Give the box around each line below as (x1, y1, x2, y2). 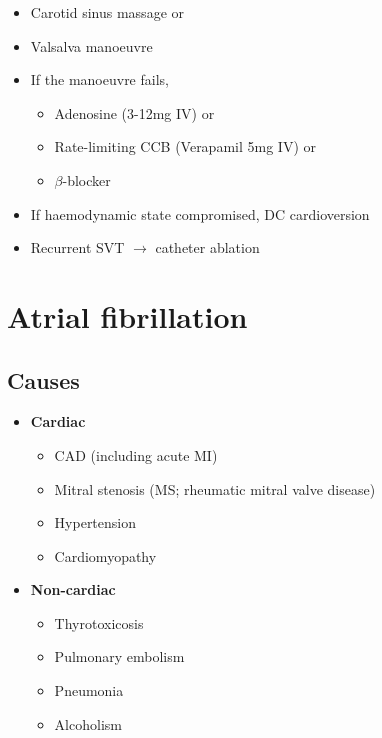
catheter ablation (155, 237, 260, 258)
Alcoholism (54, 713, 122, 734)
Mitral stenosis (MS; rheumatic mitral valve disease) (54, 478, 376, 499)
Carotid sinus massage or (30, 2, 184, 22)
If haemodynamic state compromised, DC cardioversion (30, 203, 370, 224)
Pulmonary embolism (54, 646, 185, 667)
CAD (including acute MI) (54, 444, 218, 465)
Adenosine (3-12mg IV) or (54, 102, 215, 123)
